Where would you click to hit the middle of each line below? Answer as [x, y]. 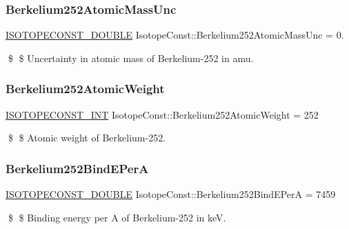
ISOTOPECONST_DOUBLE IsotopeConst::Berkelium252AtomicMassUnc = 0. [175, 35]
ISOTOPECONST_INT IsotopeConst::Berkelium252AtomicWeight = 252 [162, 114]
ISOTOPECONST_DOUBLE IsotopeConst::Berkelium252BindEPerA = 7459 [171, 194]
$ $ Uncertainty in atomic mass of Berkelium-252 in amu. [131, 58]
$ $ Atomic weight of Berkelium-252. [87, 138]
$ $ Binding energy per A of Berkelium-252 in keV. [117, 217]
